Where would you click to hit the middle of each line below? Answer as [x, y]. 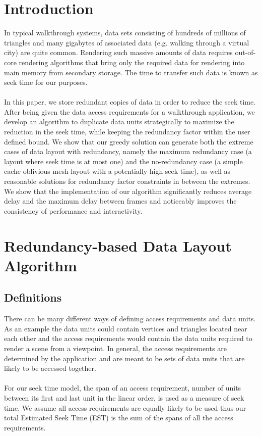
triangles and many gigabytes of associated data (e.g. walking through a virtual [127, 42]
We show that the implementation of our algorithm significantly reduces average [128, 191]
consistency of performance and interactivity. [73, 210]
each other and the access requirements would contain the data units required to [128, 338]
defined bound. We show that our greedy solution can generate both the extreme [129, 141]
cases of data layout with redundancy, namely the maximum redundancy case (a [128, 151]
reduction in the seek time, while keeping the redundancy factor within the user [127, 132]
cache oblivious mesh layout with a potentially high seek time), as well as [117, 171]
